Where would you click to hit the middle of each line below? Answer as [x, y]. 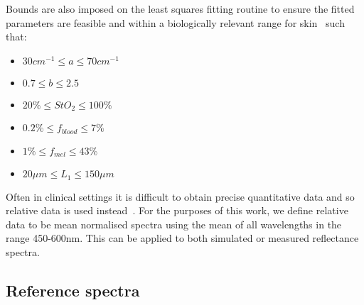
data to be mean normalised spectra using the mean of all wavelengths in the [174, 224]
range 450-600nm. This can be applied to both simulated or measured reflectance [182, 238]
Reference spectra [73, 290]
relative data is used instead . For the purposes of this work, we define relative [177, 210]
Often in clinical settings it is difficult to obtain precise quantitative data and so [180, 196]
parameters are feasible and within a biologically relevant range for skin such [175, 22]
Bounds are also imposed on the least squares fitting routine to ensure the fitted [180, 9]
